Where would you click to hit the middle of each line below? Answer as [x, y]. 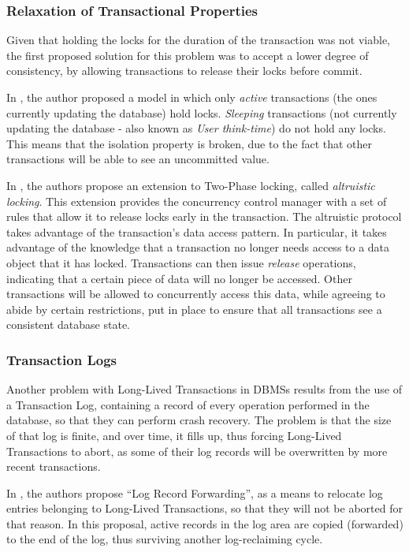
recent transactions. [54, 466]
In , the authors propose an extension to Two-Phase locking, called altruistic [191, 185]
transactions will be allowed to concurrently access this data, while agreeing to [196, 294]
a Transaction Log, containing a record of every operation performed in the [188, 404]
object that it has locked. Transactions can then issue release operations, [181, 262]
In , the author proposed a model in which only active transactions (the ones [192, 97]
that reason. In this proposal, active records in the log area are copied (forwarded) [205, 523]
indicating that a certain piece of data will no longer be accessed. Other [179, 278]
